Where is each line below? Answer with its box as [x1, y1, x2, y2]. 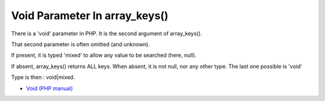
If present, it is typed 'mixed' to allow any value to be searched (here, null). [11, 51, 197, 59]
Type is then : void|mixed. [11, 74, 75, 81]
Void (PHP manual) [26, 84, 73, 92]
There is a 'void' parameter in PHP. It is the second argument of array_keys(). [11, 30, 202, 37]
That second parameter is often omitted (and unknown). [11, 41, 150, 48]
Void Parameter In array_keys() [11, 9, 169, 22]
